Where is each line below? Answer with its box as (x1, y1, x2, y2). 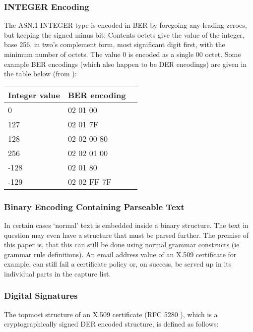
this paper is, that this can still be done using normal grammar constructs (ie (4, 239, 240, 250)
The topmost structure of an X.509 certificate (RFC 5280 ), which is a (4, 309, 218, 319)
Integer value (8, 89, 61, 101)
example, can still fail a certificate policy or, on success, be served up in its (4, 259, 232, 269)
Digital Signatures (4, 289, 78, 302)
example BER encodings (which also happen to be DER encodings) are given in (4, 58, 247, 69)
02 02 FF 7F (68, 175, 112, 187)
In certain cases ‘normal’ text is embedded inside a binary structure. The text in (4, 220, 249, 230)
